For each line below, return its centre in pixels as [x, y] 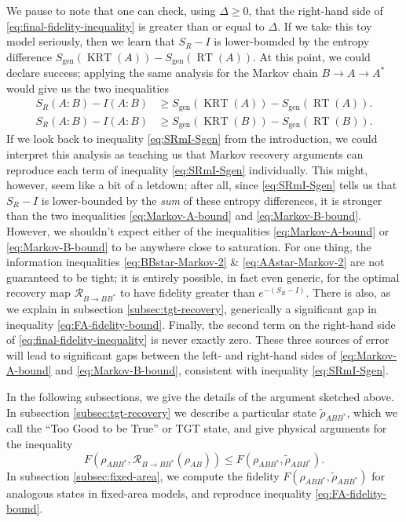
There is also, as [352, 292]
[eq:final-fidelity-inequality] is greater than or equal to [135, 26]
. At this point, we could [312, 56]
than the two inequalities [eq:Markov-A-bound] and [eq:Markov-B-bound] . [184, 215]
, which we [372, 412]
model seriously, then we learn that [91, 41]
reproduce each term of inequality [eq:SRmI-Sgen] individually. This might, [187, 169]
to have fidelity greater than [187, 292]
